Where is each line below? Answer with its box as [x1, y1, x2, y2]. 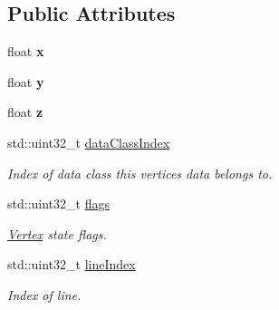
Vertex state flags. [7, 224, 107, 243]
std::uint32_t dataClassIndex [7, 132, 170, 151]
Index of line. [7, 285, 82, 304]
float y [7, 72, 44, 91]
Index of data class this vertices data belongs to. [7, 163, 273, 182]
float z [7, 102, 43, 121]
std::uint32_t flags [7, 194, 110, 213]
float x [7, 42, 44, 61]
